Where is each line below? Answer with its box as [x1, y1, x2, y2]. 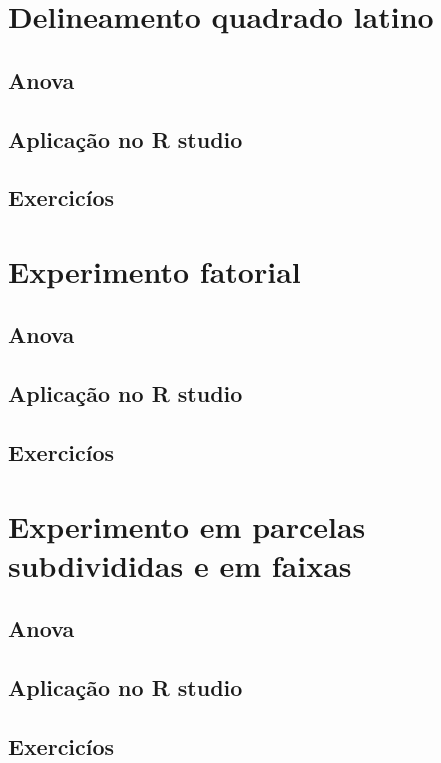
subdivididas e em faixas [8, 544, 352, 585]
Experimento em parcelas [8, 505, 366, 546]
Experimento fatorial [8, 250, 301, 291]
